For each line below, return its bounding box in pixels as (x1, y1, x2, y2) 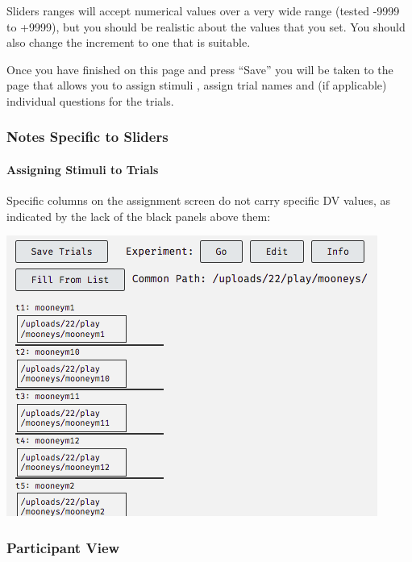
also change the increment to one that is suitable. (6, 34, 251, 51)
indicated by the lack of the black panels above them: (6, 207, 271, 224)
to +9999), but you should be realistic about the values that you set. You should (6, 18, 406, 35)
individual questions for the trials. (6, 92, 174, 109)
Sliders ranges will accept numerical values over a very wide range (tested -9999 (6, 2, 400, 19)
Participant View (6, 537, 120, 557)
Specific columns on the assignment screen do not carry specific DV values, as (6, 192, 391, 209)
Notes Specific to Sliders (6, 127, 169, 147)
